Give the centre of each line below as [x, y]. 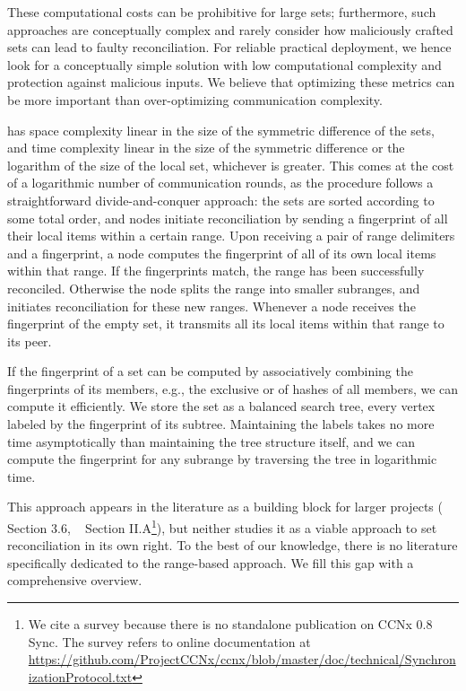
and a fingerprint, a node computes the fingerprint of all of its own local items [222, 253]
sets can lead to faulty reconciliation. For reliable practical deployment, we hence [229, 47]
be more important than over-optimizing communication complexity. [195, 99]
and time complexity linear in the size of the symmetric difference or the [206, 148]
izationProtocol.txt [80, 676]
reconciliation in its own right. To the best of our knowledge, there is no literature [233, 545]
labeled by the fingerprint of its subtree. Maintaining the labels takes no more [221, 424]
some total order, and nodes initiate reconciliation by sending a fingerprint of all [228, 218]
